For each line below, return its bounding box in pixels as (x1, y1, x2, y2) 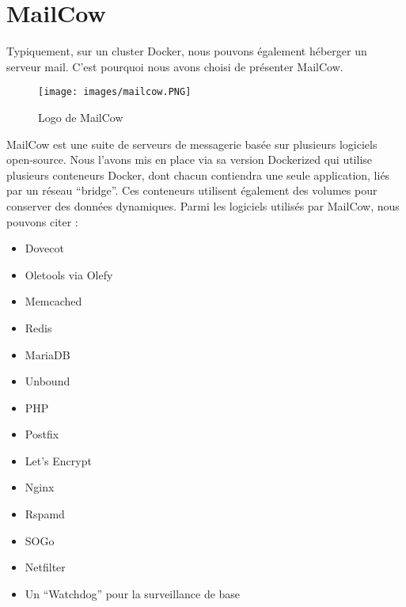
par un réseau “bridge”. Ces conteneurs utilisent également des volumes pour (6, 182, 378, 199)
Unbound (25, 373, 70, 389)
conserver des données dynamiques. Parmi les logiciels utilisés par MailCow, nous (6, 197, 400, 214)
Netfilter (25, 559, 66, 575)
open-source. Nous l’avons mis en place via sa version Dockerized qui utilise (6, 151, 373, 168)
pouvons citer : (6, 213, 78, 230)
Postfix (25, 426, 59, 442)
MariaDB (25, 346, 70, 362)
